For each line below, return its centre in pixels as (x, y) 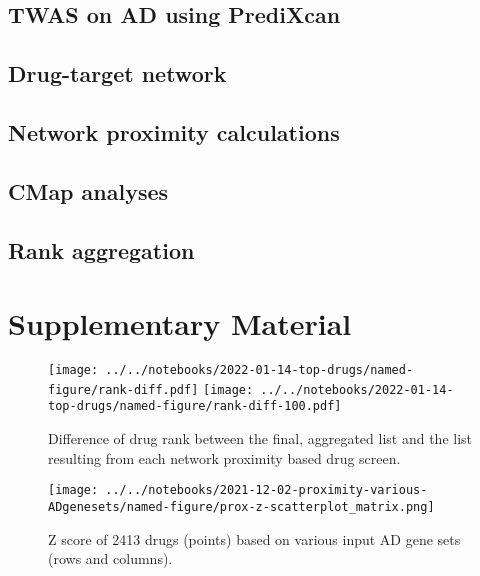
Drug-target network (117, 73)
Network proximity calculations (174, 131)
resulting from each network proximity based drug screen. (224, 457)
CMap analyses (88, 190)
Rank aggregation (101, 249)
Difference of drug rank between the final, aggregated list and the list (260, 438)
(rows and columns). (110, 558)
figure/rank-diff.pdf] (123, 389)
